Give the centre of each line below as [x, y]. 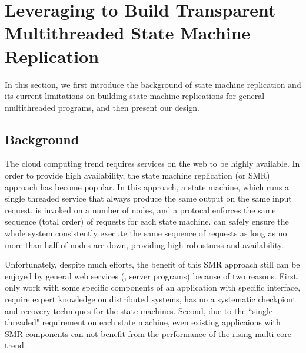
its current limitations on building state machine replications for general [135, 96]
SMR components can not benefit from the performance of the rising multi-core [148, 333]
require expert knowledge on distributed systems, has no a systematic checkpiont [150, 299]
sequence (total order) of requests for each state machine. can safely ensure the [147, 221]
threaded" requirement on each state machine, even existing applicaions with [143, 322]
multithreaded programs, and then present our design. [102, 107]
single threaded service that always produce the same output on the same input [148, 198]
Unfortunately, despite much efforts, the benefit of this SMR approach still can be [152, 264]
